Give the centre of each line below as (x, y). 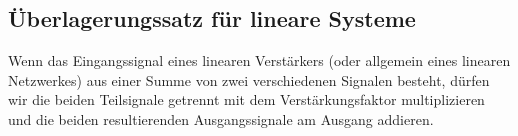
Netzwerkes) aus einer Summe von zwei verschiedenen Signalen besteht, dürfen (249, 79)
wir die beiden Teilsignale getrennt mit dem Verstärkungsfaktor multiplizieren (246, 99)
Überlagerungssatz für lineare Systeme (212, 18)
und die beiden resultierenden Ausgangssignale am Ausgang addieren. (221, 118)
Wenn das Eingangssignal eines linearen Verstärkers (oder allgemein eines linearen (259, 60)
